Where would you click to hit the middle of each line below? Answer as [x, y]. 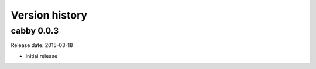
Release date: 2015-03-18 [42, 45]
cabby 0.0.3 [35, 31]
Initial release [42, 56]
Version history [49, 15]
